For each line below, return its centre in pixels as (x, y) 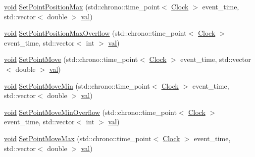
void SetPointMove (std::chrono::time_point (71, 59)
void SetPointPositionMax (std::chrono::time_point (82, 6)
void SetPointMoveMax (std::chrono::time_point (78, 138)
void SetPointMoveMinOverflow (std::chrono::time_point (90, 112)
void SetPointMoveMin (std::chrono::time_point (77, 85)
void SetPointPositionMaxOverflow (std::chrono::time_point (95, 33)
